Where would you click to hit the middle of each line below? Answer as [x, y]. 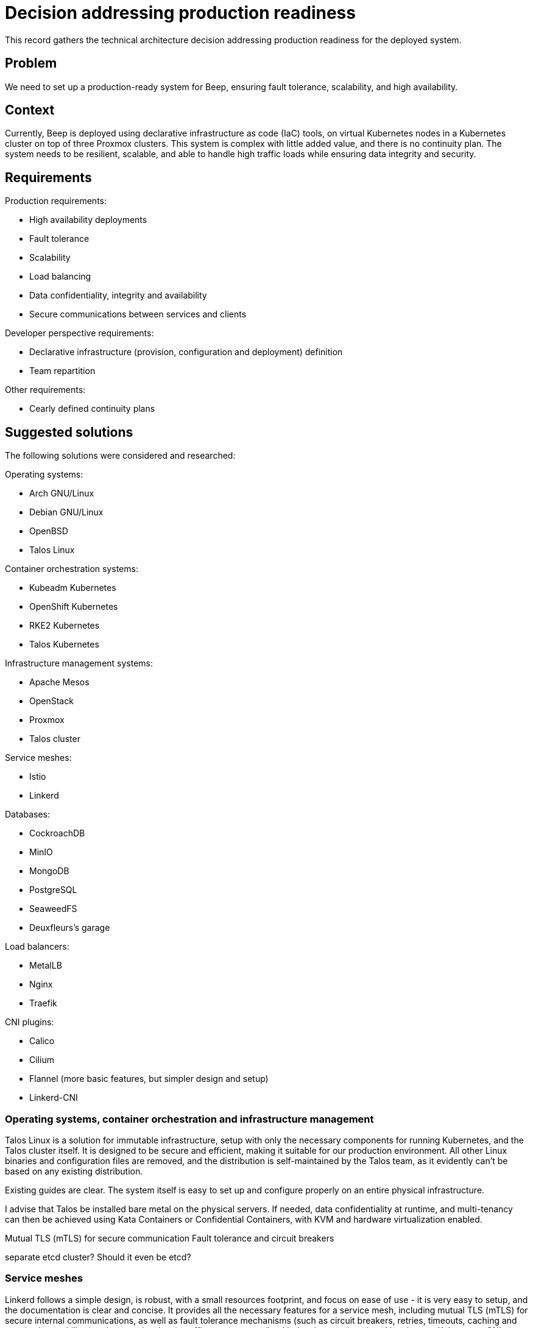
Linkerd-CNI [54, 1098]
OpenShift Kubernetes [74, 607]
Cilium [42, 1060]
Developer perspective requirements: [79, 333]
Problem [31, 63]
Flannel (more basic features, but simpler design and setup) [149, 1079]
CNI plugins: [30, 1022]
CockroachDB [57, 833]
